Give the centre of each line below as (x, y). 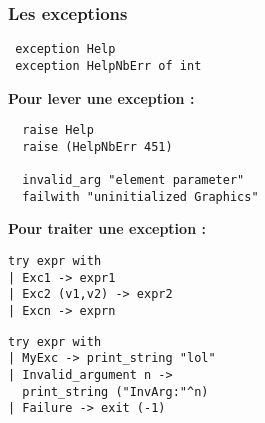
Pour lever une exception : (101, 97)
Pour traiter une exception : (107, 228)
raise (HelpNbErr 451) (97, 146)
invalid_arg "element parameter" (133, 180)
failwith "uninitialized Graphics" (140, 196)
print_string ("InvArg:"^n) (115, 391)
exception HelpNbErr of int (108, 65)
